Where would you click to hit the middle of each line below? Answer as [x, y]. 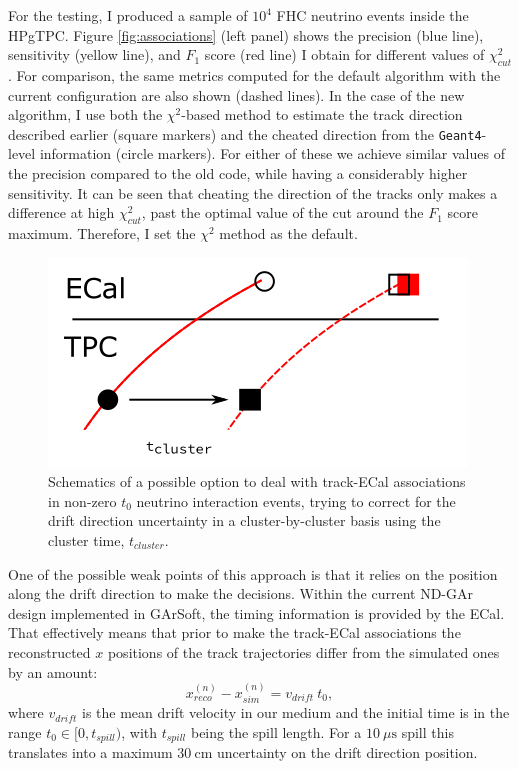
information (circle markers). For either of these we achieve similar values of [272, 153]
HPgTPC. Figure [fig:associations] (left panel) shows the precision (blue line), [246, 34]
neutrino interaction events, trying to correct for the [296, 500]
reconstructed [49, 651]
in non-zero [82, 500]
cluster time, [86, 539]
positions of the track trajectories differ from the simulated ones [303, 651]
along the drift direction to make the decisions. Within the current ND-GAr [240, 593]
